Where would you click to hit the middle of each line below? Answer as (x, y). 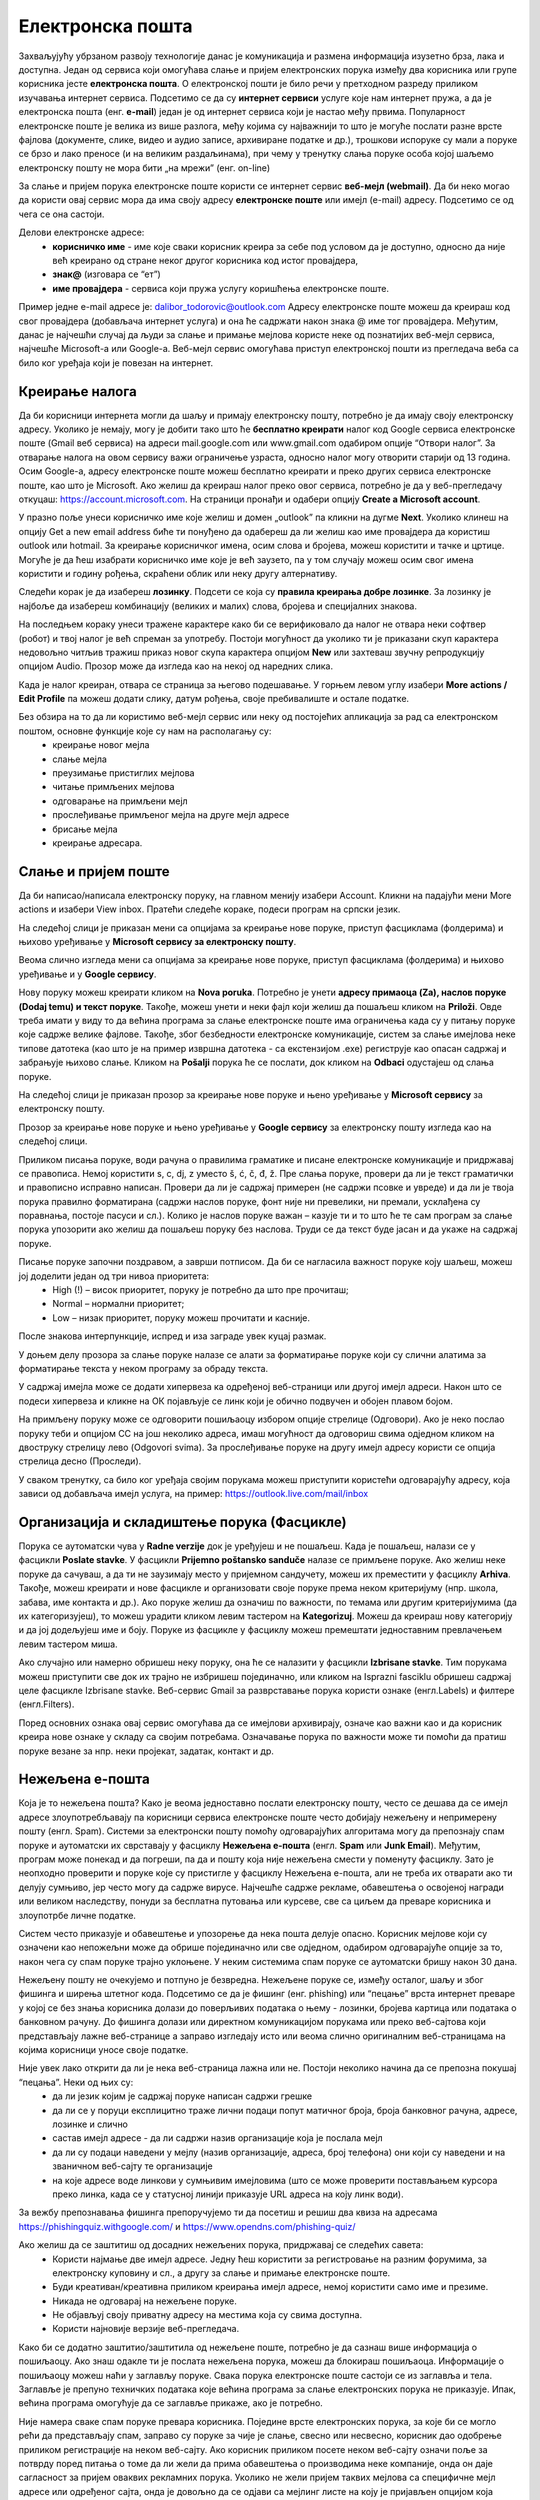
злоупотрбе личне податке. (77, 1915)
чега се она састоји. (61, 214)
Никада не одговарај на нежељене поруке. (144, 2301)
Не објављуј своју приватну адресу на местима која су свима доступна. (207, 2315)
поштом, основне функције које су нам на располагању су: (145, 731)
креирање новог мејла (101, 745)
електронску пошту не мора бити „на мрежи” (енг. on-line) (144, 167)
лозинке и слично (90, 2124)
